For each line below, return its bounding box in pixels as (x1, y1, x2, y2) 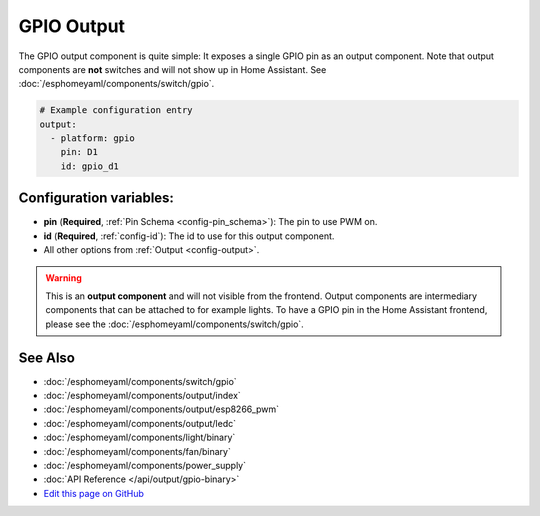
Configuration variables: (18, 190, 175, 207)
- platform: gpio (50, 133, 135, 144)
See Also (18, 349, 75, 366)
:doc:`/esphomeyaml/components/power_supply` (43, 459, 247, 471)
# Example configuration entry (39, 105, 194, 116)
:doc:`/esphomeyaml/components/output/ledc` (43, 417, 237, 429)
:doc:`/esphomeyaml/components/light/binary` (43, 431, 236, 444)
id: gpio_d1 (60, 160, 120, 172)
